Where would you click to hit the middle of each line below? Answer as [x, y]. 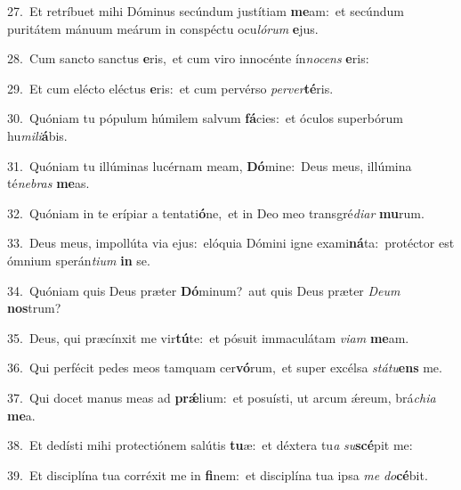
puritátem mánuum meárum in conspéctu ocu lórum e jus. [163, 28]
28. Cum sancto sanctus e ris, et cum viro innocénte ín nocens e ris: [188, 58]
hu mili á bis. [37, 135]
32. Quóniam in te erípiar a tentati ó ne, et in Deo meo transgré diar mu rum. [216, 212]
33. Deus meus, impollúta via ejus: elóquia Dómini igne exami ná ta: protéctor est [231, 243]
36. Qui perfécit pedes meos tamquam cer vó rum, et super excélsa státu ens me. [225, 367]
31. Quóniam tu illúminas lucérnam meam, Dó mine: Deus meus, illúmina [210, 165]
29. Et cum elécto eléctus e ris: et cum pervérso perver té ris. [170, 88]
